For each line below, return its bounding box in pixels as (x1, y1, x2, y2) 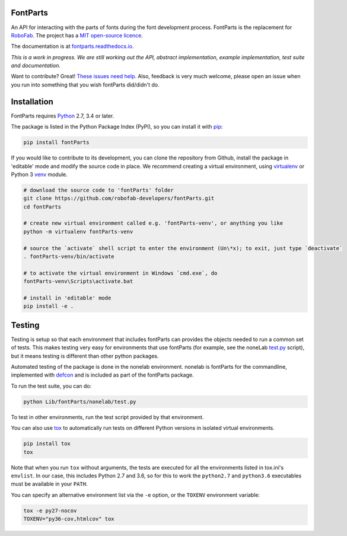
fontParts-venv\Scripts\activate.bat (23, 278, 133, 285)
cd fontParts (23, 203, 62, 210)
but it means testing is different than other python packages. (11, 352, 159, 359)
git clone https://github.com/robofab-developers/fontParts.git (23, 195, 215, 202)
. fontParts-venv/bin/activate (23, 253, 115, 260)
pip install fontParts (23, 139, 90, 146)
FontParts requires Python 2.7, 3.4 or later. (11, 112, 114, 119)
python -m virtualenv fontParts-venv (23, 228, 133, 235)
